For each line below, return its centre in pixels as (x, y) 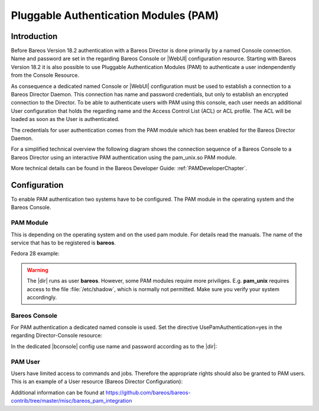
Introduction (34, 36)
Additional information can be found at (58, 392)
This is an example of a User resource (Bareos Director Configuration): (97, 381)
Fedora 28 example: (35, 253)
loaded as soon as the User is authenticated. (65, 119)
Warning (38, 270)
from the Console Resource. (45, 75)
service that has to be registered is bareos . (64, 243)
